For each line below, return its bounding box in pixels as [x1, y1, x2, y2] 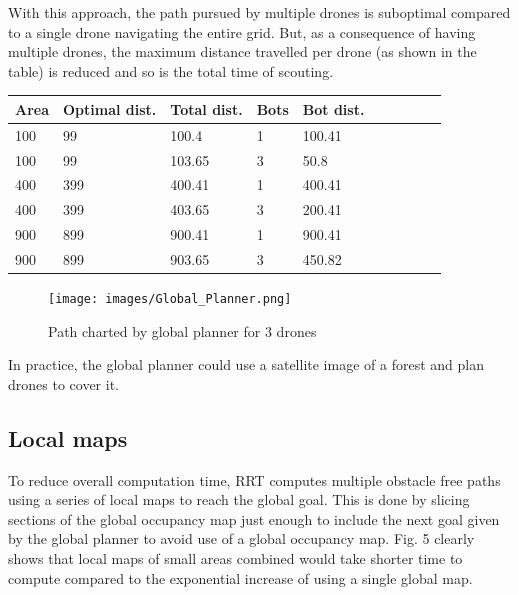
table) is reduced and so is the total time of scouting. [8, 60, 334, 81]
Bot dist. [302, 98, 365, 119]
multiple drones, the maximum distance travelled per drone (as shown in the [8, 41, 477, 62]
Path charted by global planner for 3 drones [48, 320, 317, 341]
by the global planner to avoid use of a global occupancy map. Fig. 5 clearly [8, 528, 475, 549]
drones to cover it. [8, 373, 119, 394]
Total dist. [170, 98, 243, 119]
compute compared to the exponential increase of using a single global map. [8, 567, 473, 588]
